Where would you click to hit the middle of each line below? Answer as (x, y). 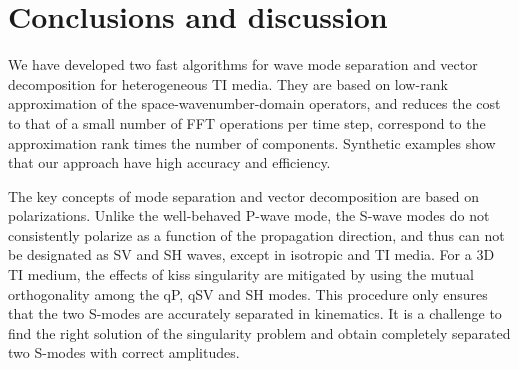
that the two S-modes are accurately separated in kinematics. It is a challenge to (255, 313)
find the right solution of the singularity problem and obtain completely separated (259, 332)
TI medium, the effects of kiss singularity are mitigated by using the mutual (241, 274)
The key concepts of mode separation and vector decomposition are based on (243, 195)
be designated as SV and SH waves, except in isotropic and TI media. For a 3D (251, 254)
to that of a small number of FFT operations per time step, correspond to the (247, 122)
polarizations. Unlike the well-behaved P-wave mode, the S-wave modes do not (249, 215)
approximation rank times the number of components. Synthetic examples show (252, 142)
